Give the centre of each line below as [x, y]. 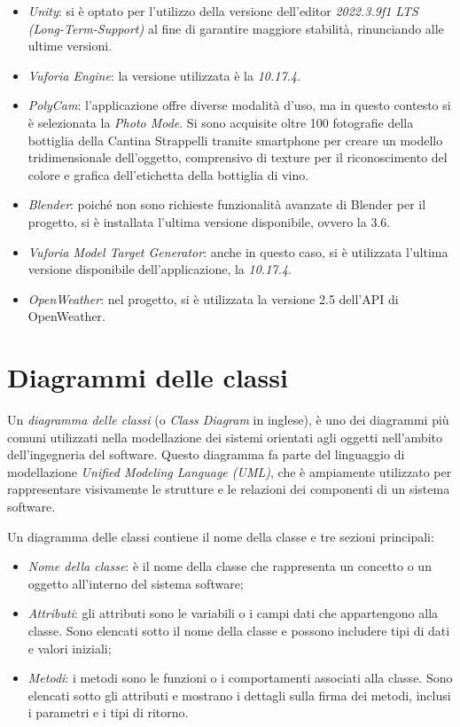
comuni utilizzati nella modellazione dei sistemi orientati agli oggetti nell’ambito [225, 437]
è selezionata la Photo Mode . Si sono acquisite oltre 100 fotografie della [221, 122]
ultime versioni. [70, 46]
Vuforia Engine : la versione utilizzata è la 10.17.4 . [164, 75]
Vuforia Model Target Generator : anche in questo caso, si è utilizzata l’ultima [238, 251]
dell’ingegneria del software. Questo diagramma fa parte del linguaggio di [206, 454]
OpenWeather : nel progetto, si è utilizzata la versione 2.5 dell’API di [213, 298]
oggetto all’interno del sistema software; [136, 583]
